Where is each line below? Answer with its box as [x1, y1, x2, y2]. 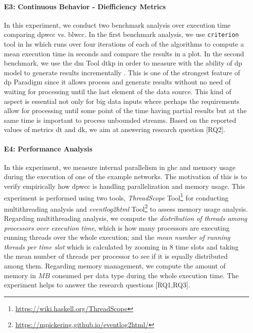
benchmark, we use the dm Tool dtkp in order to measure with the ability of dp [4, 58, 242, 68]
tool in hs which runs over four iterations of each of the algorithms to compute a [4, 39, 244, 49]
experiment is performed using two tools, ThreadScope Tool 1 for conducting [4, 191, 229, 202]
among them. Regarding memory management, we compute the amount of [4, 261, 226, 271]
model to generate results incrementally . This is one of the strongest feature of [4, 67, 240, 77]
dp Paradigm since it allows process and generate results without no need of [4, 77, 231, 87]
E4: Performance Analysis [4, 143, 92, 153]
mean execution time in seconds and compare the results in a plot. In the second [4, 48, 244, 58]
